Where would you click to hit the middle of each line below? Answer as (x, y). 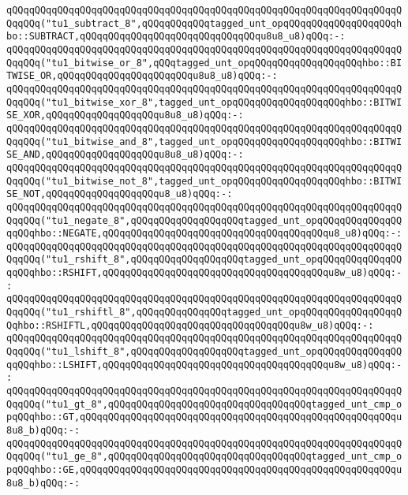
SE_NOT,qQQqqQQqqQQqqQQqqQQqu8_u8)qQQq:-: (120, 194)
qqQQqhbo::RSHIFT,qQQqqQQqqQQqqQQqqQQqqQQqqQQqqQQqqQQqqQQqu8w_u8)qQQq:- (204, 273)
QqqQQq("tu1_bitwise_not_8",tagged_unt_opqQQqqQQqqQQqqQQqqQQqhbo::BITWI (204, 181)
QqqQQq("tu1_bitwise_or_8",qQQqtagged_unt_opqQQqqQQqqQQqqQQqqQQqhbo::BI (204, 63)
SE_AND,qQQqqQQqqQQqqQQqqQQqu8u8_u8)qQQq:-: (125, 155)
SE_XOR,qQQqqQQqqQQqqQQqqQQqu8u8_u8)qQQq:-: (125, 115)
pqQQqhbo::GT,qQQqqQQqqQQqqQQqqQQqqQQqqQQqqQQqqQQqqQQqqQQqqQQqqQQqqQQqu (204, 417)
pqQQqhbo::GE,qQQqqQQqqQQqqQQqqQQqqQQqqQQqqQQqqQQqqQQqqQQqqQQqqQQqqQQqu (204, 469)
